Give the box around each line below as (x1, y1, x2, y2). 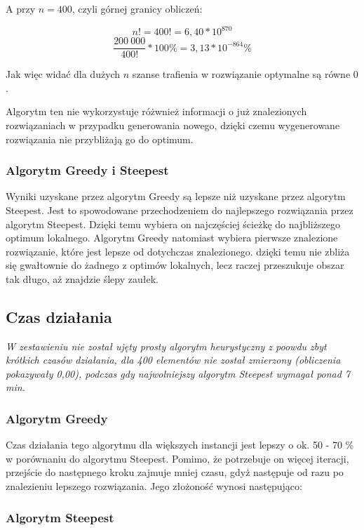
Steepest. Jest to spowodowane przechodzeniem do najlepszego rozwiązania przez (6, 202, 353, 217)
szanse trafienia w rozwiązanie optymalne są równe (132, 67, 351, 81)
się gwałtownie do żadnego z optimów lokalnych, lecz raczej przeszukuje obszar (6, 258, 344, 272)
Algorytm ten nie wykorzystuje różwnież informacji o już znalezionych (6, 104, 307, 119)
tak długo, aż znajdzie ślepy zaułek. (6, 271, 159, 286)
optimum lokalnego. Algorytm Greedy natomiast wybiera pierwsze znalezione (6, 230, 338, 245)
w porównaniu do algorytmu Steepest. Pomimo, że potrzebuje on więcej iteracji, (6, 451, 349, 465)
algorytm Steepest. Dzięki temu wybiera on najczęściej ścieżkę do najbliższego (6, 216, 340, 231)
